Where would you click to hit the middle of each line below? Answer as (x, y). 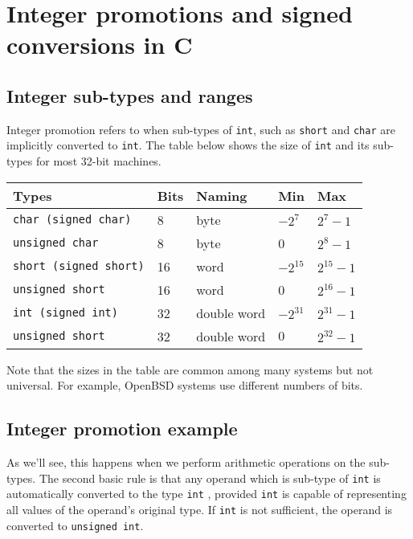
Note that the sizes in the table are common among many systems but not (190, 369)
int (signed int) (65, 313)
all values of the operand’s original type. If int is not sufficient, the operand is (200, 509)
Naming (222, 195)
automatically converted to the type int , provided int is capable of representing (206, 494)
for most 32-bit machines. (99, 161)
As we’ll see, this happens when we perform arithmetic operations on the (186, 462)
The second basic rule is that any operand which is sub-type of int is (210, 478)
